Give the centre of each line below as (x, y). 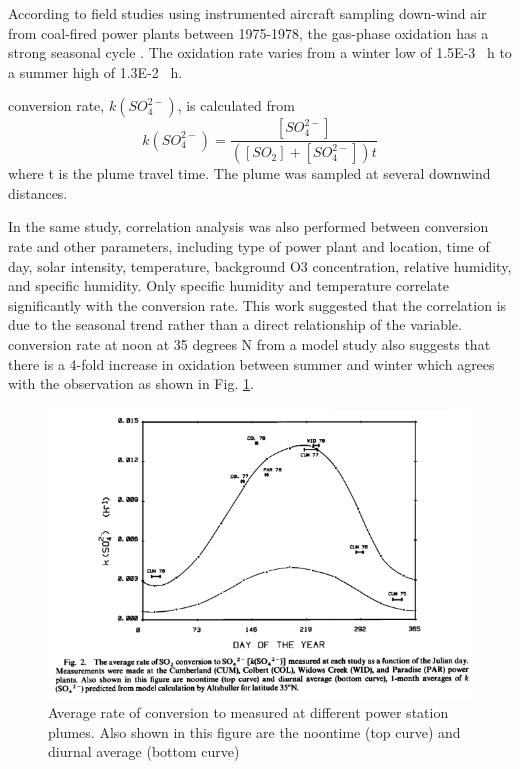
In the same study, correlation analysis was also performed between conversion (248, 226)
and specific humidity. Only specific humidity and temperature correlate (228, 285)
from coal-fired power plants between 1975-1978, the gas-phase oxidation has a (248, 32)
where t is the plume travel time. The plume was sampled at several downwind (249, 173)
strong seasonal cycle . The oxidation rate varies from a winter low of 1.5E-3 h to (260, 52)
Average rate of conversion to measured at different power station (248, 712)
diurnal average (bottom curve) (144, 751)
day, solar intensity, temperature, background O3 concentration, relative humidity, (260, 265)
